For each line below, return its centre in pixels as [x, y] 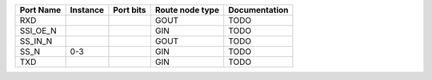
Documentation [258, 10]
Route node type [187, 10]
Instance [87, 10]
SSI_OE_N [38, 30]
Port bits [130, 10]
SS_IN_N [36, 41]
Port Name [40, 10]
